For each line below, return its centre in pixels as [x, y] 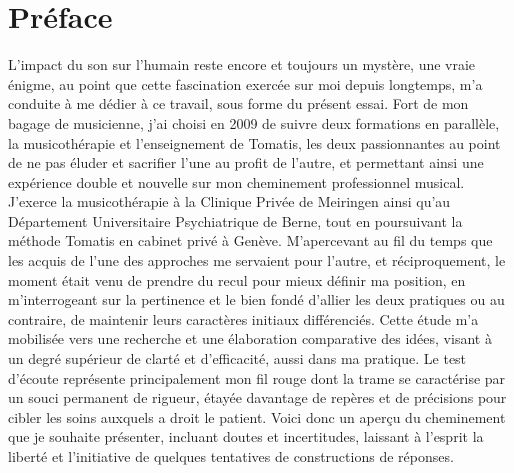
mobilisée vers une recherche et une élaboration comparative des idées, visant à [250, 338]
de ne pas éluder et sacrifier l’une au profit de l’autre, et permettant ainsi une [246, 162]
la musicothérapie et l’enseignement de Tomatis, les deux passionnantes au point [254, 142]
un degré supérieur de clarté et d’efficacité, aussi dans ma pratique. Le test [237, 358]
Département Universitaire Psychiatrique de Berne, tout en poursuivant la [235, 220]
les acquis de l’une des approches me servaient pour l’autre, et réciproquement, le [257, 260]
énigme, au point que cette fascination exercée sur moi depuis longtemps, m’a [245, 83]
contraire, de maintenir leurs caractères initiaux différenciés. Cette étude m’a [243, 318]
